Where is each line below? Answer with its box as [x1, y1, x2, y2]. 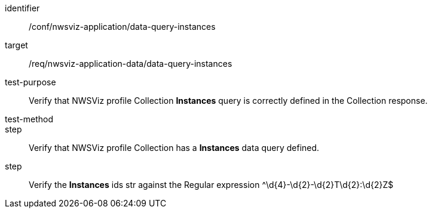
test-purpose [5, 77, 56, 87]
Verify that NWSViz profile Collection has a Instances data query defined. [29, 143, 320, 153]
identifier [5, 3, 40, 13]
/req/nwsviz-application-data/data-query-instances [29, 58, 232, 69]
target [5, 40, 28, 50]
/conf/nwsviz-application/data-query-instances [29, 21, 216, 32]
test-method [5, 114, 53, 124]
